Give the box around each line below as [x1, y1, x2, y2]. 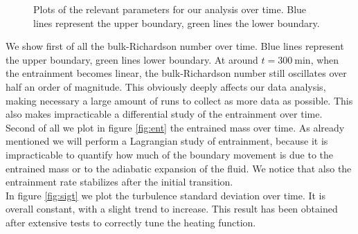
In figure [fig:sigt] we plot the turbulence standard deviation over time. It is [6, 188, 326, 202]
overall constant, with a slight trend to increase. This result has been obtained [6, 201, 338, 216]
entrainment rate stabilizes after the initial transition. [6, 174, 233, 189]
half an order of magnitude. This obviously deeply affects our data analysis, [6, 79, 326, 93]
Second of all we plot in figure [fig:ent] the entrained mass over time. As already [6, 120, 345, 134]
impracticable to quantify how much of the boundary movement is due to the [6, 147, 334, 161]
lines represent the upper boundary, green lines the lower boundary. [33, 15, 320, 30]
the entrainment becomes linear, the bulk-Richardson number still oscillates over [6, 66, 347, 80]
